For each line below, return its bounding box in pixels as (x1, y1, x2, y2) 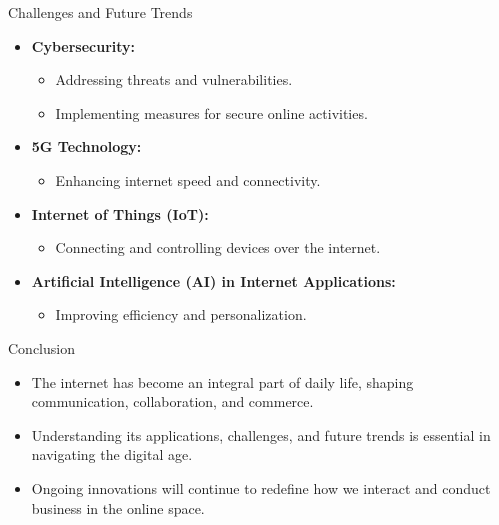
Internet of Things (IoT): (31, 203, 209, 224)
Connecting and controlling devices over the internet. (55, 237, 381, 258)
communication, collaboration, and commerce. (31, 391, 314, 412)
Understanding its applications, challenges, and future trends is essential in (31, 424, 491, 445)
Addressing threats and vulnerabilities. (55, 69, 293, 90)
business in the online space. (31, 497, 205, 518)
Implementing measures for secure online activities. (55, 102, 368, 123)
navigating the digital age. (31, 444, 193, 465)
